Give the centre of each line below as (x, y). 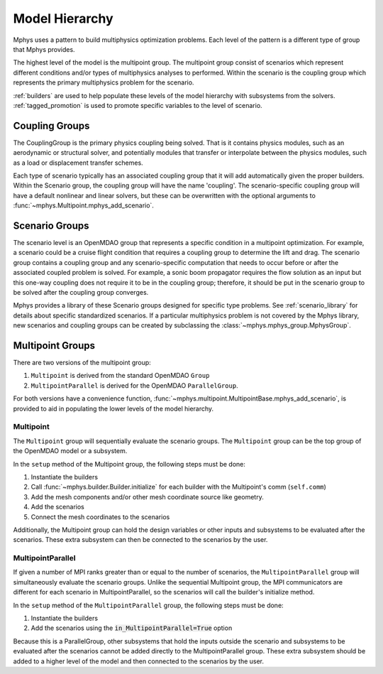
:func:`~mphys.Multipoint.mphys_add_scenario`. (83, 205)
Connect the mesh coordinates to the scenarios (100, 517)
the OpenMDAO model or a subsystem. (70, 451)
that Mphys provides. (44, 49)
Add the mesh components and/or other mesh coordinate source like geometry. (147, 496)
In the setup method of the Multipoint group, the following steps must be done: (129, 464)
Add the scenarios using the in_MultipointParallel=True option (132, 628)
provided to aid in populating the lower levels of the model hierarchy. (113, 408)
